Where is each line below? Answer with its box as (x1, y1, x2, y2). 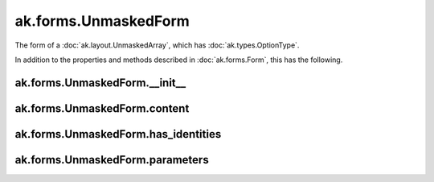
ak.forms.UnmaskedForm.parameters (14, 153, 209, 167)
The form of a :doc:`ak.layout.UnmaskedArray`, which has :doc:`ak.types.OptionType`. (14, 40, 300, 50)
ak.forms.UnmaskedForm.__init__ (14, 76, 186, 89)
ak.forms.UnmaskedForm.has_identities (14, 127, 222, 141)
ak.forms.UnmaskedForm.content (14, 101, 190, 115)
